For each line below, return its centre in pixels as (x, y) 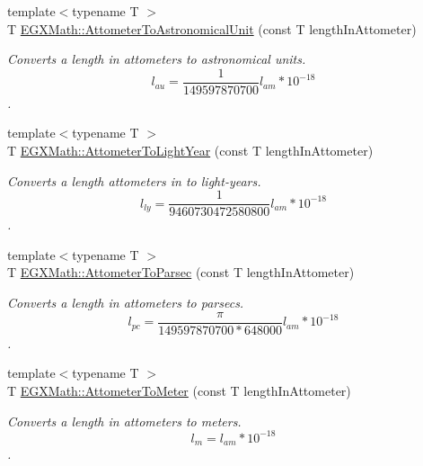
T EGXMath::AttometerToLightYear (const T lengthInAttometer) (190, 151)
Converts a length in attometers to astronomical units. (157, 59)
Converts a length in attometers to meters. (124, 421)
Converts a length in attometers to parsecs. (126, 303)
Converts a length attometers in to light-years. (134, 180)
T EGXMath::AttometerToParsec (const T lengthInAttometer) (181, 272)
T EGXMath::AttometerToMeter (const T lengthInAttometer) (179, 390)
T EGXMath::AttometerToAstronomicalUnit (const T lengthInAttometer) (212, 28)
